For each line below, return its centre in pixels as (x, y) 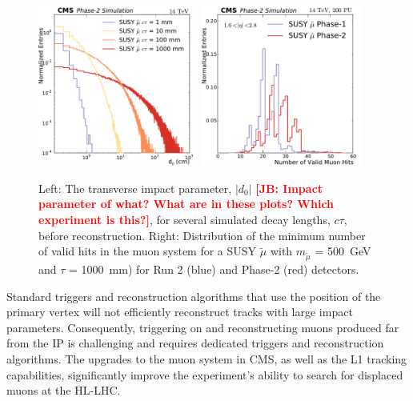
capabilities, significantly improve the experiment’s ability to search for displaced (205, 374)
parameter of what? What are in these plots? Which (186, 204)
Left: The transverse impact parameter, (135, 188)
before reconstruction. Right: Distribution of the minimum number (202, 235)
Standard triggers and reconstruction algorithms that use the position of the (194, 296)
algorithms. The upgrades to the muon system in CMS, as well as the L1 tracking (207, 358)
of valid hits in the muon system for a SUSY (148, 251)
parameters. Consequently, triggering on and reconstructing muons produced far (203, 327)
